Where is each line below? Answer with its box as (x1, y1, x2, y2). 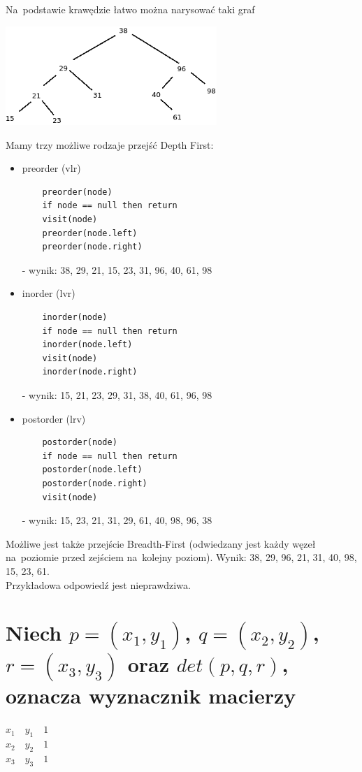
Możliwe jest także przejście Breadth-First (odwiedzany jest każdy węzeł (6, 536, 316, 551)
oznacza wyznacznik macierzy (6, 681, 296, 710)
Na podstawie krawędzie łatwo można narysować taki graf (6, 2, 255, 16)
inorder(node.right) (42, 367, 138, 377)
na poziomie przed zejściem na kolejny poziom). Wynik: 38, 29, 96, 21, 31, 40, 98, (6, 550, 357, 565)
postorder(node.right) (42, 478, 147, 488)
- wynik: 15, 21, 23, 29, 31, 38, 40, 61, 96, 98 (22, 388, 212, 402)
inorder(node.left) (42, 340, 133, 350)
